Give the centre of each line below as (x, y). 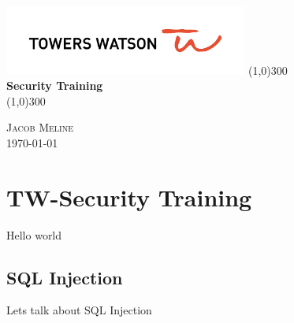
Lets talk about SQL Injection (79, 310)
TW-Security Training (129, 197)
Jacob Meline (40, 127)
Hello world (34, 234)
